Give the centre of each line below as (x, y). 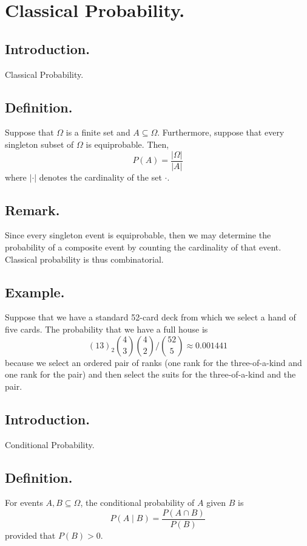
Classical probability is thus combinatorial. (84, 259)
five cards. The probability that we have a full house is (106, 329)
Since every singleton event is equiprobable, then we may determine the (138, 235)
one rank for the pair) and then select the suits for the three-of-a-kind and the (150, 374)
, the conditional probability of (137, 503)
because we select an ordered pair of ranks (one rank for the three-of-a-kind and (153, 362)
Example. (35, 292)
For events (24, 503)
